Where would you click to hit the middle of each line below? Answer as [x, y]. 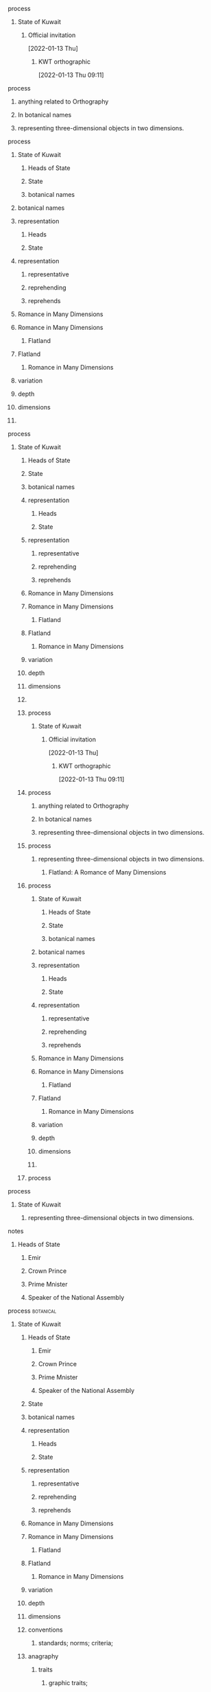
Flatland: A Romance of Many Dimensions [107, 872]
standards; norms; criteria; [76, 1643]
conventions [46, 1630]
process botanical [32, 1311]
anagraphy [43, 1656]
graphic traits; [68, 1683]
